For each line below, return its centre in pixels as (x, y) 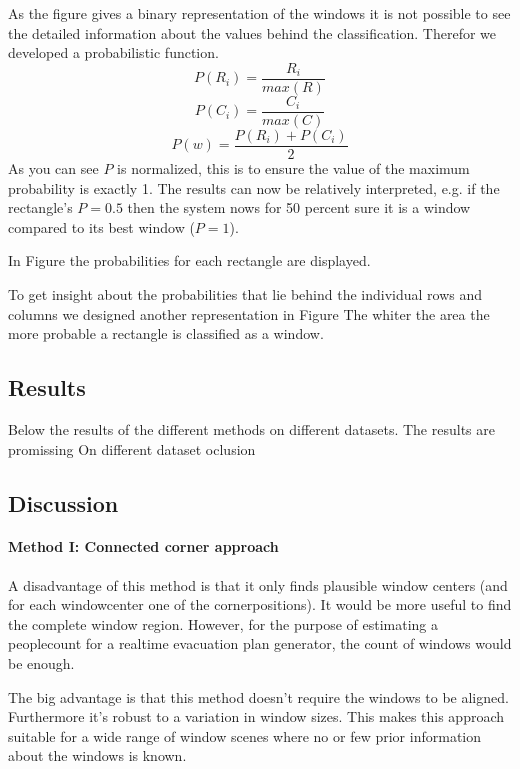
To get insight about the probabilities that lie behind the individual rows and (245, 293)
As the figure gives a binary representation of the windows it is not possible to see (259, 13)
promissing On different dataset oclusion (132, 448)
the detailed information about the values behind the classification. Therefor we (252, 32)
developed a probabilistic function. (113, 52)
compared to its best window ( (101, 226)
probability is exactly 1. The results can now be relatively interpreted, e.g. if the (254, 187)
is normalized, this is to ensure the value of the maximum (293, 167)
